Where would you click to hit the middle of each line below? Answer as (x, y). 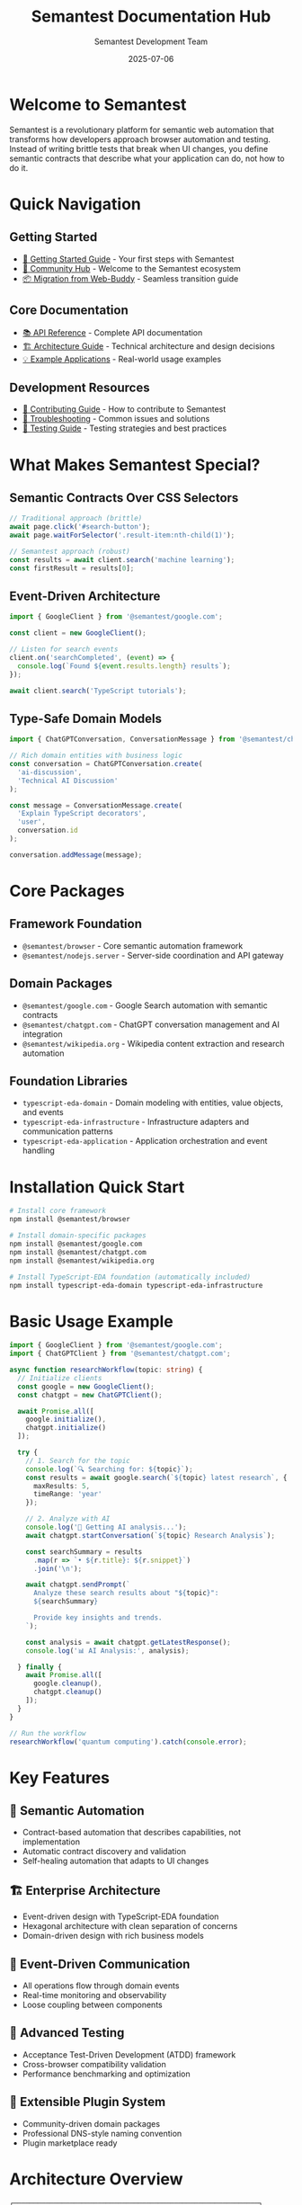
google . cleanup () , (67, 1683)
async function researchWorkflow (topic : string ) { (106, 1370)
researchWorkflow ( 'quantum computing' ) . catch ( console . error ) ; (128, 1742)
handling (39, 1151)
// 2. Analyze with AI (68, 1519)
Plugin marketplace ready (70, 2143)
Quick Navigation (75, 204)
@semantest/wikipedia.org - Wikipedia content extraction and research (153, 1043)
